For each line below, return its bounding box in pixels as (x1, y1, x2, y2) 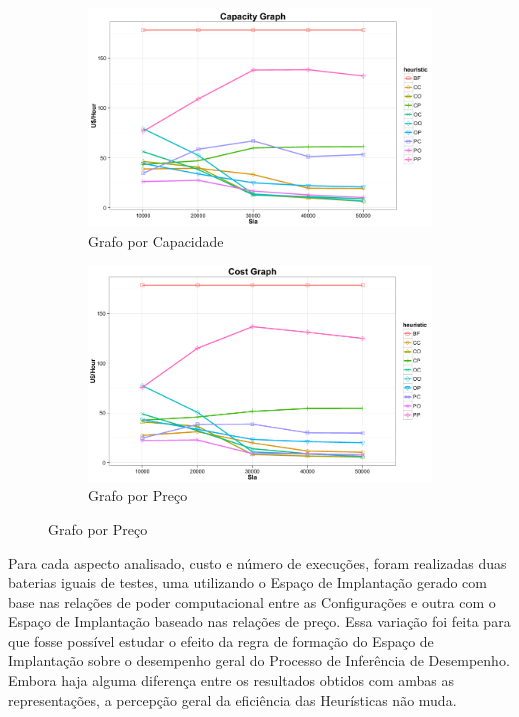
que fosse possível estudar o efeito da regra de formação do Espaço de (8, 630, 434, 651)
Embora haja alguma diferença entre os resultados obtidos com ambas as (8, 670, 455, 691)
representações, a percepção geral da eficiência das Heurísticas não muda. (8, 689, 457, 710)
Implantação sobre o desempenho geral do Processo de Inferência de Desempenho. (8, 650, 510, 671)
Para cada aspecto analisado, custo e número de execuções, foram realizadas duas (8, 552, 507, 573)
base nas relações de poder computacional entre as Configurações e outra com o (8, 591, 496, 612)
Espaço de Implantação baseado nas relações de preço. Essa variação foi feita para (8, 611, 511, 632)
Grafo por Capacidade (88, 230, 224, 251)
